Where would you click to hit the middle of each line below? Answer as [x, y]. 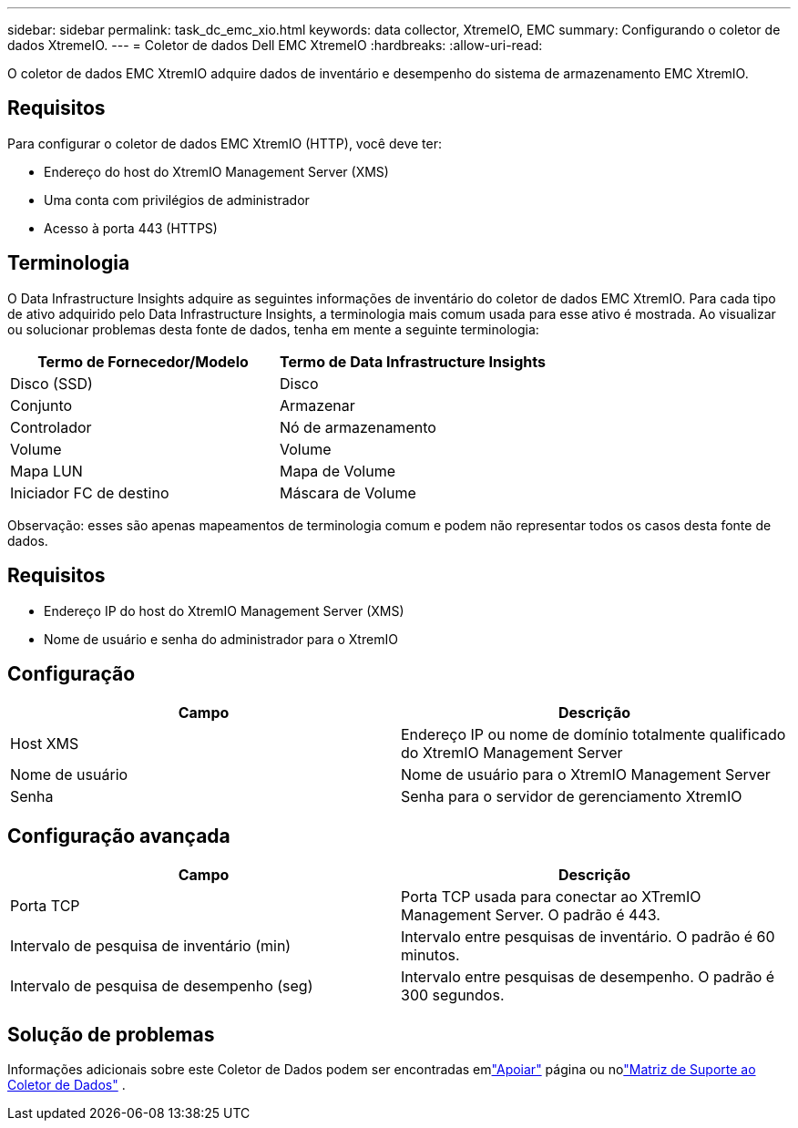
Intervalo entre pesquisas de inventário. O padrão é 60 [588, 937]
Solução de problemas [111, 1034]
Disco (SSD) [51, 383]
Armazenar [317, 405]
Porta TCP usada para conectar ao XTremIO [551, 897]
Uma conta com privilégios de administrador [177, 200]
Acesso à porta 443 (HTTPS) [131, 228]
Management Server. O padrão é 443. [531, 915]
